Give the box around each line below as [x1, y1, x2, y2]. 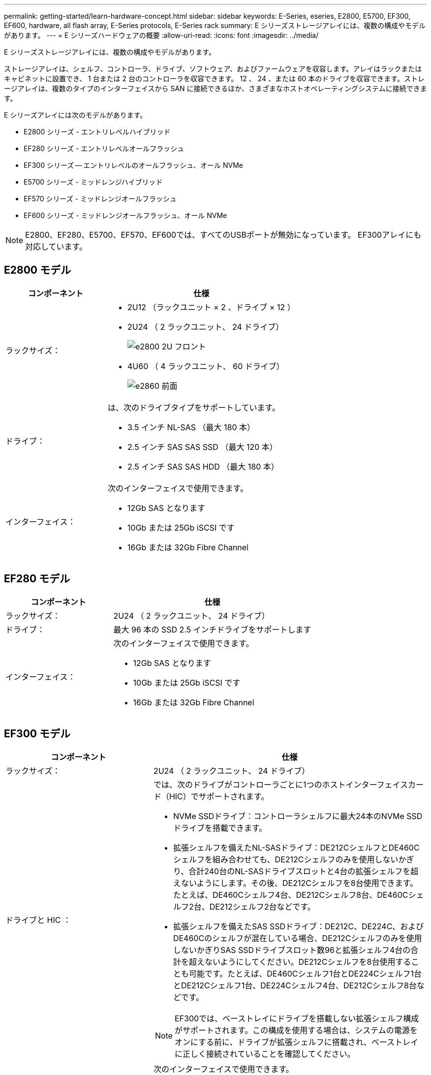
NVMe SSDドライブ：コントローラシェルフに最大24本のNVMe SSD [173, 811, 423, 821]
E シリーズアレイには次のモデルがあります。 [4, 111, 147, 119]
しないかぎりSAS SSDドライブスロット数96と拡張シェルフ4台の [173, 945, 411, 955]
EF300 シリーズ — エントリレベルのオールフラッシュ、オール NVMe [24, 161, 243, 169]
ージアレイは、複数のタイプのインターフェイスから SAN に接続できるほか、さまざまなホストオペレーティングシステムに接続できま [4, 84, 427, 93]
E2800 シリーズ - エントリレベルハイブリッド [24, 127, 171, 136]
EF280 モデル [4, 572, 70, 585]
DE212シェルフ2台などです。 [209, 901, 315, 912]
